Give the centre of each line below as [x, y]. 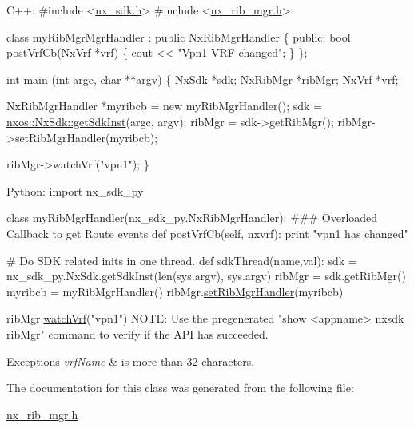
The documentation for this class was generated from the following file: [180, 388]
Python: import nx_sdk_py [75, 190]
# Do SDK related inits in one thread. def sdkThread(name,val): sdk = [182, 260]
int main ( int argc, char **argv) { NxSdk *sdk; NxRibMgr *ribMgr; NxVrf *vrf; [203, 79]
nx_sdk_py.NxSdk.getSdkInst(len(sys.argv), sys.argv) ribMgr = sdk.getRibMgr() [206, 276]
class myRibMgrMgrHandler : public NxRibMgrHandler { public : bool [179, 36]
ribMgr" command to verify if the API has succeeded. [137, 333]
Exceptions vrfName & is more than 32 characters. [131, 361]
